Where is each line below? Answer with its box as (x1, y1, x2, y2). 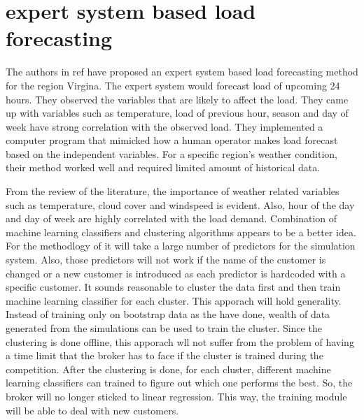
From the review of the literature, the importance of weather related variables (6, 184, 339, 198)
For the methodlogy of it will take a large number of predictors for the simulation (6, 238, 356, 253)
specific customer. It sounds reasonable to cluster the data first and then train (6, 280, 341, 294)
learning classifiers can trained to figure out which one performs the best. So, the (6, 375, 353, 390)
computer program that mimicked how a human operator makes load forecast (6, 133, 338, 147)
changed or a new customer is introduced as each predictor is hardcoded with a (6, 266, 346, 280)
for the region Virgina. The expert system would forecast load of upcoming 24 (6, 78, 340, 92)
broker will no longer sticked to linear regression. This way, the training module (6, 389, 347, 403)
